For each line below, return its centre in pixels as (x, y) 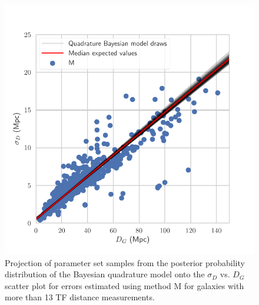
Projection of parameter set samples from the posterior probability (125, 262)
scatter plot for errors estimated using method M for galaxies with (124, 285)
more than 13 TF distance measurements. (80, 297)
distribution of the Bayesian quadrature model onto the (105, 274)
